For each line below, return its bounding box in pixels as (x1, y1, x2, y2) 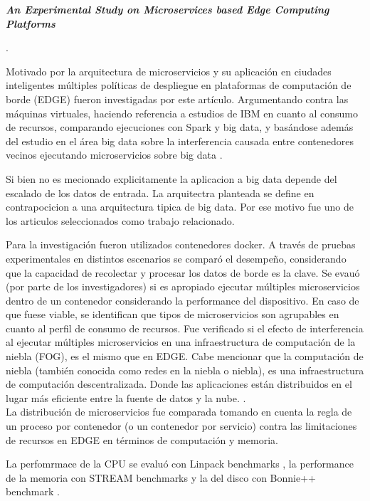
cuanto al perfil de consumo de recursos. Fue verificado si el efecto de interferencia (6, 320, 364, 335)
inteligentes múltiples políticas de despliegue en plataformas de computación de (6, 78, 351, 93)
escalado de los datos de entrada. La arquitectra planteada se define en (6, 185, 314, 200)
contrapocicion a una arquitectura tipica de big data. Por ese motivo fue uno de (6, 199, 354, 214)
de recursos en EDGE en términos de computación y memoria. (6, 432, 278, 447)
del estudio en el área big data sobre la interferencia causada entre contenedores (6, 133, 354, 148)
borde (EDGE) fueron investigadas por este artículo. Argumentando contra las (6, 91, 349, 106)
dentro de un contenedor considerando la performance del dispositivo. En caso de (6, 292, 359, 307)
